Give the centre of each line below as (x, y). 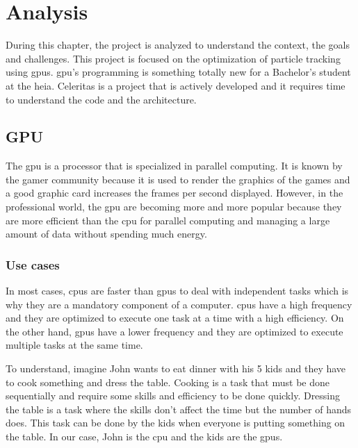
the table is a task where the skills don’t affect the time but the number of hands (179, 409)
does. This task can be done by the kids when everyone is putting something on (176, 423)
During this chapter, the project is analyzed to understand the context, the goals (178, 45)
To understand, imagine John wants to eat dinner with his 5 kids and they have (176, 368)
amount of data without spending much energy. (106, 234)
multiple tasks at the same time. (74, 345)
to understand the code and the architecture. (101, 99)
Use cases (33, 264)
